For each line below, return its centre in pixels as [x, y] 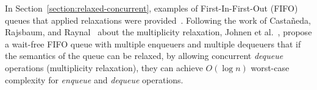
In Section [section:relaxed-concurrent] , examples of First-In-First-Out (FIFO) [151, 8]
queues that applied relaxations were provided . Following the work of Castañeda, [158, 20]
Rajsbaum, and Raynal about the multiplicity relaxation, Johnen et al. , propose [158, 32]
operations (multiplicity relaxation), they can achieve [104, 67]
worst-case [270, 67]
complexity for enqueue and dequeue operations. [94, 79]
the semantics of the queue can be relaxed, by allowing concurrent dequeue [144, 56]
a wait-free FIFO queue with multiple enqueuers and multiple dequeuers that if [153, 43]
